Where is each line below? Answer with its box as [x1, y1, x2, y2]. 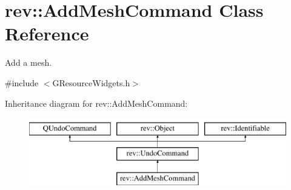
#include [5, 76, 39, 89]
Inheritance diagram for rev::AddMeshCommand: [5, 97, 188, 109]
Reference [5, 21, 89, 46]
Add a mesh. [5, 56, 52, 69]
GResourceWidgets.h [52, 76, 130, 89]
